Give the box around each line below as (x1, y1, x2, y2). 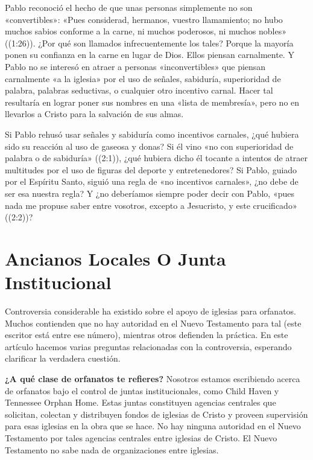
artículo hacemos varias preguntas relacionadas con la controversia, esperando (5, 340, 292, 353)
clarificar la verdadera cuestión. (5, 352, 121, 365)
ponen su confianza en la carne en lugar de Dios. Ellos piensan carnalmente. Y (5, 48, 294, 61)
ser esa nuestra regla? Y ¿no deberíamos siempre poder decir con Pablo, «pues (5, 187, 295, 199)
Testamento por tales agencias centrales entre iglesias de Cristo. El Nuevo (5, 431, 277, 444)
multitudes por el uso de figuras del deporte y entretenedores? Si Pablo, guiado (5, 163, 297, 176)
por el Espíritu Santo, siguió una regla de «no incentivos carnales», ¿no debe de (5, 175, 299, 188)
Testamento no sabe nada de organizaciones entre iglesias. (5, 443, 219, 456)
